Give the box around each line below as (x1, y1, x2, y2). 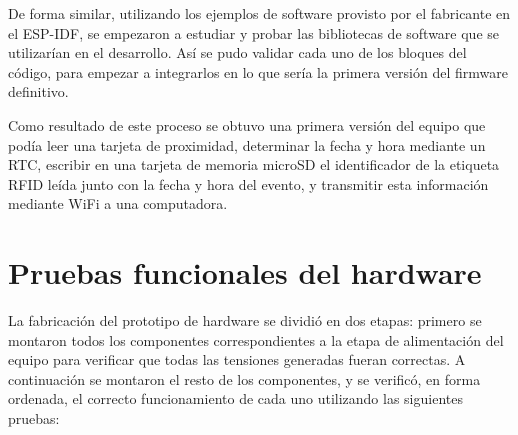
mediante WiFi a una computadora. (8, 193, 228, 214)
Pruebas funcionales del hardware (8, 252, 482, 293)
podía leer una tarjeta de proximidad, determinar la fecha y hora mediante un (8, 134, 486, 155)
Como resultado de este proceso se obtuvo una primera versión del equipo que (8, 114, 486, 135)
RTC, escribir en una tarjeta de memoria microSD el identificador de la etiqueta (8, 154, 500, 175)
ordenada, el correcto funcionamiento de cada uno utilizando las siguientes (8, 388, 463, 409)
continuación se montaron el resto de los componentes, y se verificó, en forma (8, 368, 481, 389)
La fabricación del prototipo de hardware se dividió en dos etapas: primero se (8, 310, 482, 331)
